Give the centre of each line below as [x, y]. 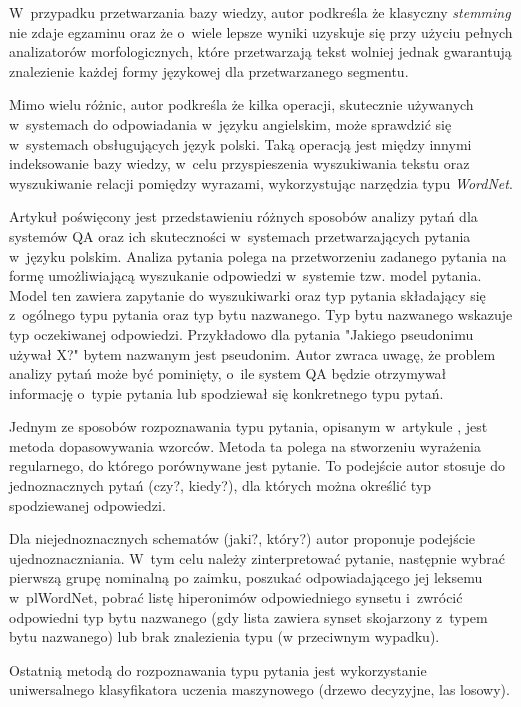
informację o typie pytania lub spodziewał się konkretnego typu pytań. [226, 392]
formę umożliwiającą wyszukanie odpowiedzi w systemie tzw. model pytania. [245, 275]
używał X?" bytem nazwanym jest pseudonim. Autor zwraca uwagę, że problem [252, 353]
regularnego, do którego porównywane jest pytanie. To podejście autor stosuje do [257, 465]
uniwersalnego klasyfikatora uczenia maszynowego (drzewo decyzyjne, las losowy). [259, 689]
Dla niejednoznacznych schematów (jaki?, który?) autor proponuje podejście [242, 538]
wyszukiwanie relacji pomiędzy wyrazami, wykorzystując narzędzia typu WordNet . [261, 182]
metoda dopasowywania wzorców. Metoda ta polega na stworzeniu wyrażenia [245, 445]
